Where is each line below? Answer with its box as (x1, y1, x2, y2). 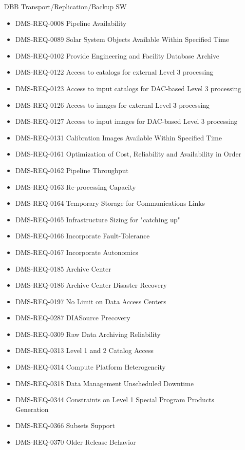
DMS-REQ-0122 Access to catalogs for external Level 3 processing (15, 67, 213, 77)
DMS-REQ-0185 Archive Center (15, 263, 112, 274)
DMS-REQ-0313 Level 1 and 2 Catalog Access (15, 345, 154, 355)
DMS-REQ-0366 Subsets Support (15, 420, 115, 430)
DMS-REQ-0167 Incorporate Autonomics (15, 247, 138, 257)
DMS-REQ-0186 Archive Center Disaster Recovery (15, 280, 167, 290)
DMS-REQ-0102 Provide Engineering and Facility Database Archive (15, 50, 219, 60)
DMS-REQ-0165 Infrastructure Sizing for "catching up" (15, 214, 180, 224)
